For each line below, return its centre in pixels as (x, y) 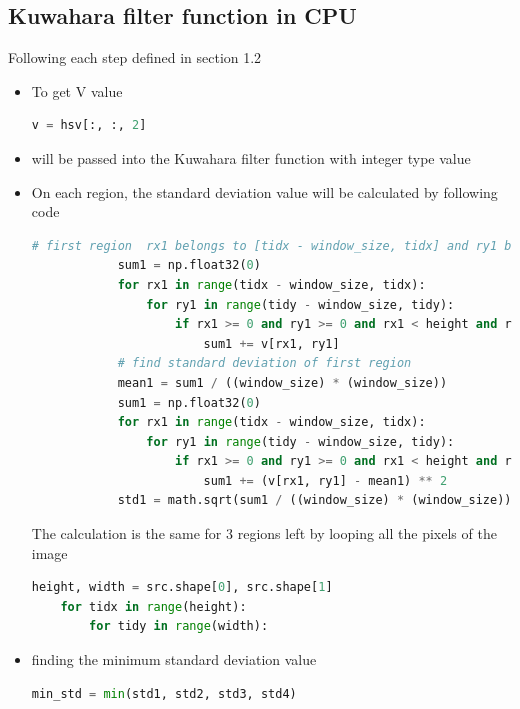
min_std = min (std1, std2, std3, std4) (164, 693)
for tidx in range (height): (153, 606)
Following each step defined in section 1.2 (135, 57)
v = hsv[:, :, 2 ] (89, 125)
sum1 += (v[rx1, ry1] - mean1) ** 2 (325, 480)
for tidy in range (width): (179, 626)
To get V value (77, 90)
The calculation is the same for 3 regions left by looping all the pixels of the (264, 533)
